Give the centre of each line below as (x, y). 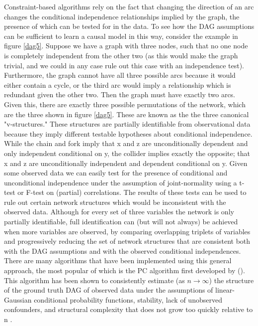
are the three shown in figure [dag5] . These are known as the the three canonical (127, 114)
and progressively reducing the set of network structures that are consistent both (127, 241)
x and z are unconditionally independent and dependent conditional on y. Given (126, 163)
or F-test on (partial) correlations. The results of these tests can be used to (132, 192)
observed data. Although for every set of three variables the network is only (119, 212)
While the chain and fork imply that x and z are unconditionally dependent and (126, 143)
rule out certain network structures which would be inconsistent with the (115, 202)
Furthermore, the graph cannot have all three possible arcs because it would (120, 75)
